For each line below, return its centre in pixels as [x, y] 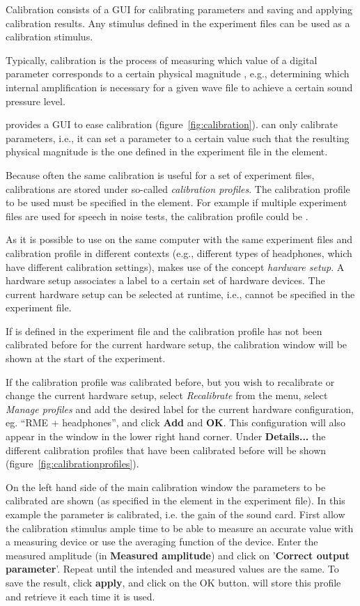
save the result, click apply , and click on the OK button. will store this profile [173, 582]
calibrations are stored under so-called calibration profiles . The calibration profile [178, 188]
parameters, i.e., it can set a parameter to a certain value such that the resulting [178, 138]
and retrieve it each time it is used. [80, 596]
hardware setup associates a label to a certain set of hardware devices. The [165, 280]
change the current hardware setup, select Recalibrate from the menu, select [167, 395]
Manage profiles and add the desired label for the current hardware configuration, [180, 409]
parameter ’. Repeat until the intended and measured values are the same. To [172, 569]
